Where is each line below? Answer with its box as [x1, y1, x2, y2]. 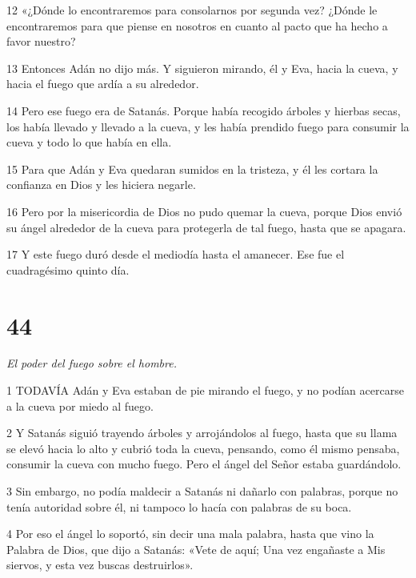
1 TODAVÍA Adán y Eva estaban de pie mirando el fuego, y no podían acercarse [6, 382, 404, 399]
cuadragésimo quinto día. [6, 261, 130, 278]
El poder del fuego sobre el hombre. [6, 355, 177, 371]
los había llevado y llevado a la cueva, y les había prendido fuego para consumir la [6, 118, 410, 134]
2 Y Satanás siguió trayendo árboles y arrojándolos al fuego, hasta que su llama [6, 424, 398, 441]
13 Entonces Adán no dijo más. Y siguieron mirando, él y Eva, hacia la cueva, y [6, 59, 398, 76]
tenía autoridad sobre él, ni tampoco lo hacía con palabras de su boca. [6, 498, 352, 515]
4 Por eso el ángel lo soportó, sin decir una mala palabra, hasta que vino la [6, 525, 374, 542]
